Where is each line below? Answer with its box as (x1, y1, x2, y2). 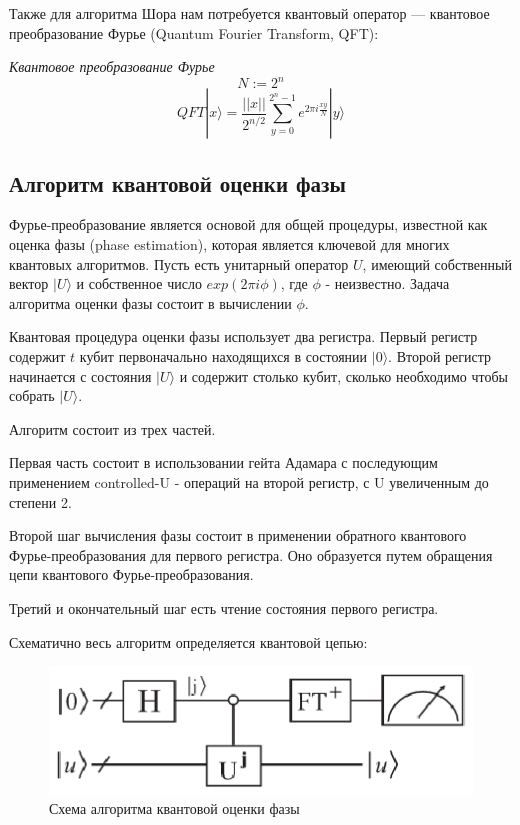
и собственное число (76, 273, 202, 294)
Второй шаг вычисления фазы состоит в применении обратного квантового (9, 525, 467, 546)
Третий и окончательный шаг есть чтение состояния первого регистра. (9, 597, 439, 618)
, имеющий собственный (362, 253, 512, 274)
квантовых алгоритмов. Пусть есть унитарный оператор (9, 253, 349, 274)
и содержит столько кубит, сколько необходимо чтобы (179, 365, 508, 386)
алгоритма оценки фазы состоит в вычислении (9, 292, 292, 313)
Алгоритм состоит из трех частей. (9, 418, 216, 439)
